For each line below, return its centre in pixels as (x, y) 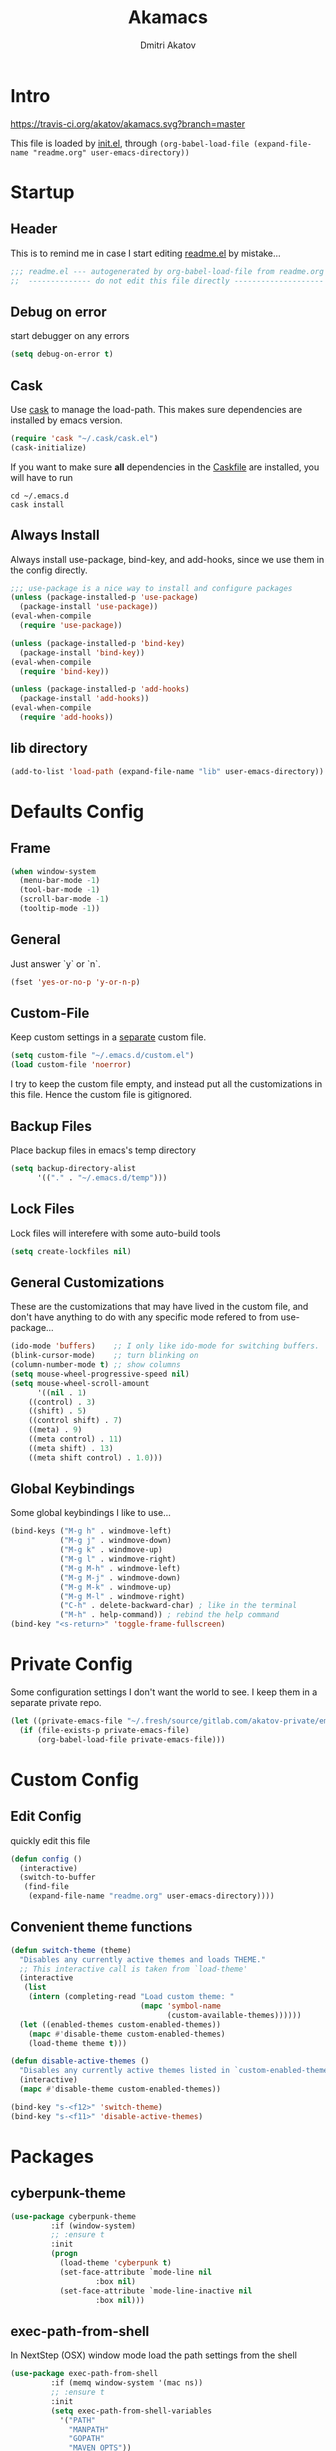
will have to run (41, 477)
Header (34, 229)
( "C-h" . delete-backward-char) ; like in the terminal (178, 1606)
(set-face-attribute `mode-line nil (136, 2272)
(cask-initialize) (48, 447)
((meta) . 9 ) (55, 1430)
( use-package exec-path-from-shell (84, 2374)
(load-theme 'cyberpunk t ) (115, 2263)
